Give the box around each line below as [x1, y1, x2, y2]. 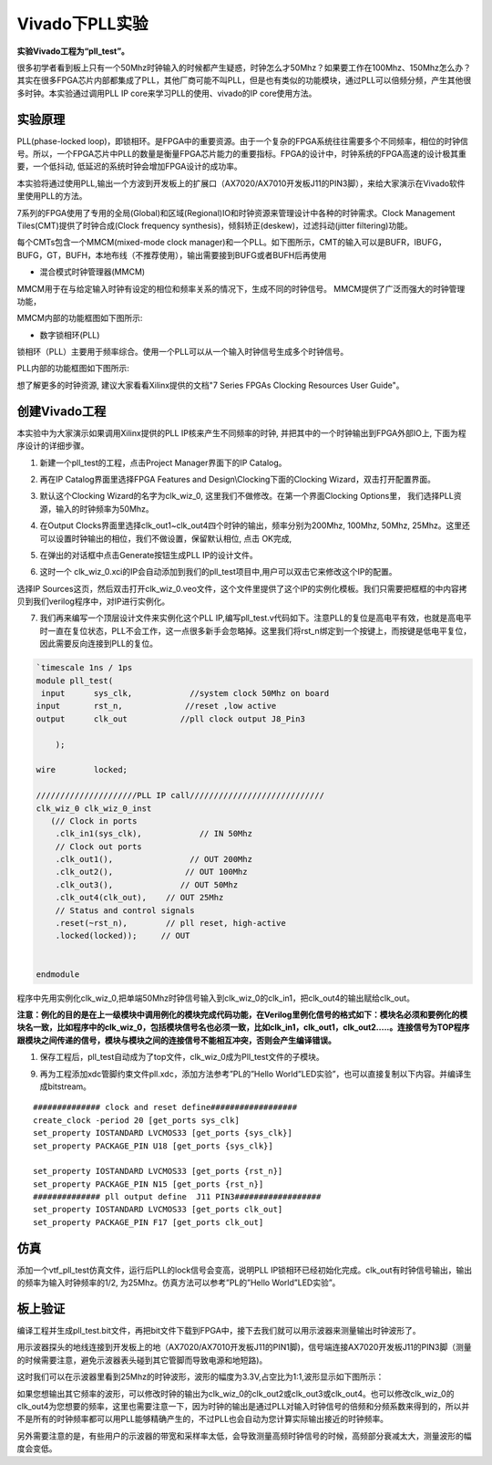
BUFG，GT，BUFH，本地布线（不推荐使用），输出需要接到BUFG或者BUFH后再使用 [16, 249, 327, 260]
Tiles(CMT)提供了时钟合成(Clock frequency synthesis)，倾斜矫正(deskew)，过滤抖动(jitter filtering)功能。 [16, 220, 414, 231]
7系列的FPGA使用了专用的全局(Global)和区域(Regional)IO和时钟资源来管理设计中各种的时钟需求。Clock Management [16, 207, 456, 218]
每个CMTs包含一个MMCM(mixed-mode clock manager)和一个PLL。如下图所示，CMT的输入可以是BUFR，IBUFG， [16, 237, 446, 248]
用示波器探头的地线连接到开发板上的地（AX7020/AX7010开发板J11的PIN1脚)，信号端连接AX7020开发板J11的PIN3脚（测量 [16, 1342, 472, 1353]
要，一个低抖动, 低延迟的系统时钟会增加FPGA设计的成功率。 [16, 161, 242, 172]
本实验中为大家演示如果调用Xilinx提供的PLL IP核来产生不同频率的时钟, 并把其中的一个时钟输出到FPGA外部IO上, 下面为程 [16, 427, 466, 438]
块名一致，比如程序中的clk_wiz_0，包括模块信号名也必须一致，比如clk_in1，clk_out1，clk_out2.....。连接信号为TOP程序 [16, 1022, 470, 1033]
